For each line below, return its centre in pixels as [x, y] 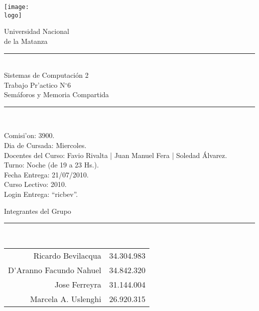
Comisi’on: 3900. [29, 135]
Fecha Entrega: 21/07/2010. [46, 174]
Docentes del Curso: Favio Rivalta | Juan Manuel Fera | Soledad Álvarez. [116, 155]
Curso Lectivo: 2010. [35, 184]
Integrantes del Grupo [38, 211]
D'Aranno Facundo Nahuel [55, 270]
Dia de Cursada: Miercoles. [45, 145]
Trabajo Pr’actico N [35, 84]
